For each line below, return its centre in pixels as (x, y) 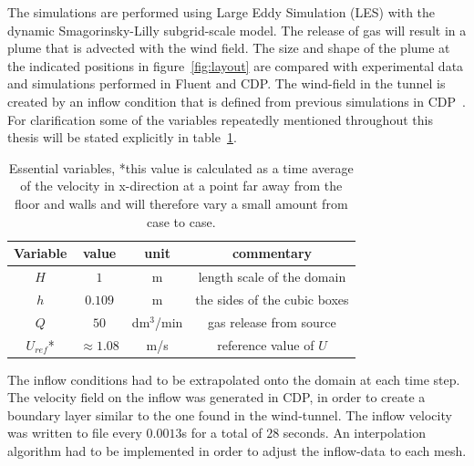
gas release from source (272, 321)
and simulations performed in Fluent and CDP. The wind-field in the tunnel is (227, 83)
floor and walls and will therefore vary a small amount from (181, 203)
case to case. (181, 221)
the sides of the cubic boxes (272, 299)
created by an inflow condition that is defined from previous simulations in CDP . (237, 101)
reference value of (266, 344)
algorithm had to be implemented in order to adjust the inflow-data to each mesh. (237, 450)
